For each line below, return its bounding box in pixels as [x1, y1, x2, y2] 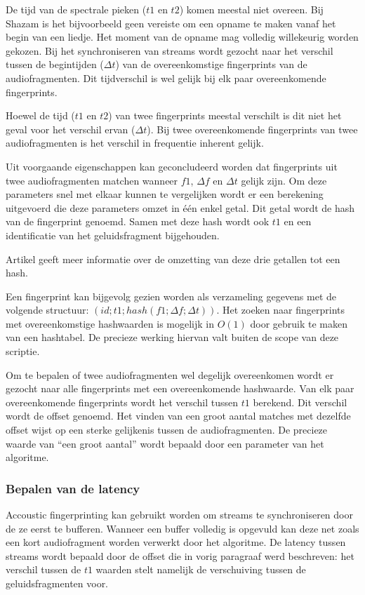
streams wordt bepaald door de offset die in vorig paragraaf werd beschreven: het [6, 548, 354, 563]
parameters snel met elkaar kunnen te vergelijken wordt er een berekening [6, 187, 324, 201]
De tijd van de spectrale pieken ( [6, 2, 147, 16]
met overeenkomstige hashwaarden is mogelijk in [6, 316, 214, 330]
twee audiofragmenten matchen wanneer [6, 173, 178, 187]
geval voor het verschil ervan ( [6, 121, 135, 136]
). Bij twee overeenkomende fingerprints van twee [147, 121, 358, 136]
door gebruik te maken [250, 316, 348, 330]
